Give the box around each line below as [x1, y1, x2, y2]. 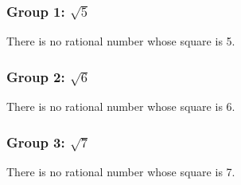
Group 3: [6, 132, 65, 152]
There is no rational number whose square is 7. [6, 163, 235, 179]
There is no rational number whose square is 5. [6, 33, 235, 49]
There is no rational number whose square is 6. [6, 98, 235, 115]
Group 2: [6, 66, 65, 86]
